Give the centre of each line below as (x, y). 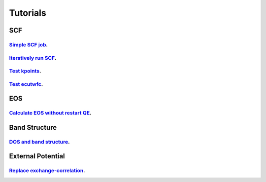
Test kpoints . (25, 71)
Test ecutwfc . (26, 84)
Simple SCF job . (28, 44)
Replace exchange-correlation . (47, 171)
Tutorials (28, 13)
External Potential (37, 156)
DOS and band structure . (39, 142)
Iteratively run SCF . (33, 58)
